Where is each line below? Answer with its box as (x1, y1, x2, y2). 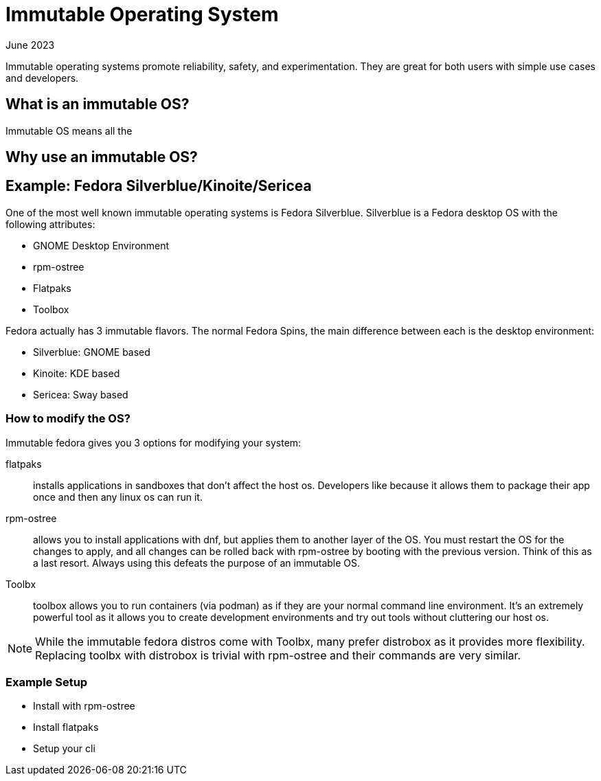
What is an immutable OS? (5, 95, 190, 113)
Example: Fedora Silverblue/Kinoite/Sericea (5, 177, 312, 195)
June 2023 (5, 38, 55, 51)
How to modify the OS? (5, 411, 131, 426)
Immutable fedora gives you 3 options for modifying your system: (5, 436, 302, 449)
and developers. (5, 71, 79, 84)
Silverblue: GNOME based (33, 346, 150, 358)
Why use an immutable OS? (5, 148, 198, 166)
